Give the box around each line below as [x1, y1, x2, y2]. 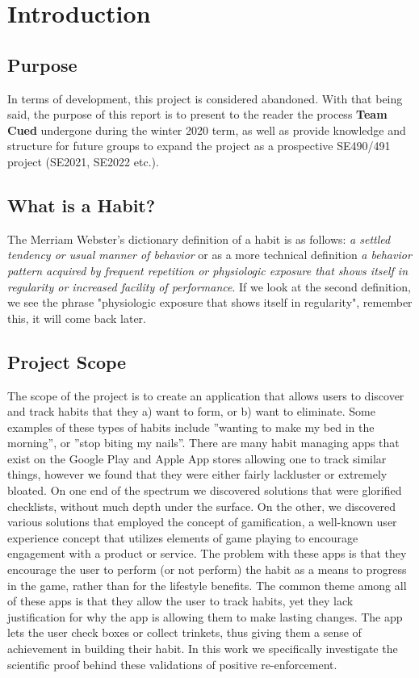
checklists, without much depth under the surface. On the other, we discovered [7, 497, 396, 514]
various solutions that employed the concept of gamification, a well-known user [7, 513, 397, 530]
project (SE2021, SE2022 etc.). [7, 153, 159, 169]
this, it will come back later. [7, 309, 146, 326]
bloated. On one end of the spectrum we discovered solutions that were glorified [7, 482, 402, 499]
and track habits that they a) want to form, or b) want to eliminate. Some [7, 403, 375, 420]
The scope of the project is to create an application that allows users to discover [7, 387, 404, 404]
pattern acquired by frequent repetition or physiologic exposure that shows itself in [7, 262, 409, 278]
